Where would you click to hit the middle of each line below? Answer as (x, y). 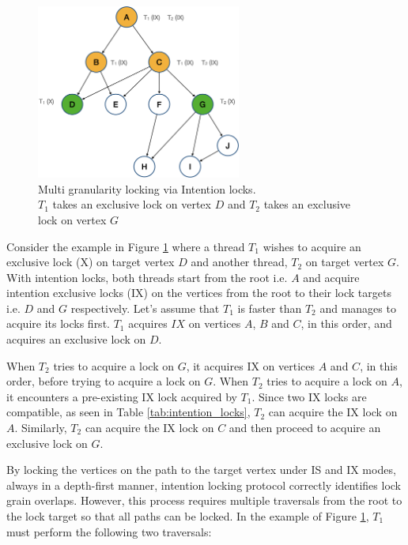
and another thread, (239, 262)
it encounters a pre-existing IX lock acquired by (122, 396)
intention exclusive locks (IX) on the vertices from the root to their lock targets (199, 293)
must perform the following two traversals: (109, 531)
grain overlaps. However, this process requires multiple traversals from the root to (204, 500)
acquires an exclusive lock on (76, 339)
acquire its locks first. (58, 323)
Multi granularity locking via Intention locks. (147, 188)
